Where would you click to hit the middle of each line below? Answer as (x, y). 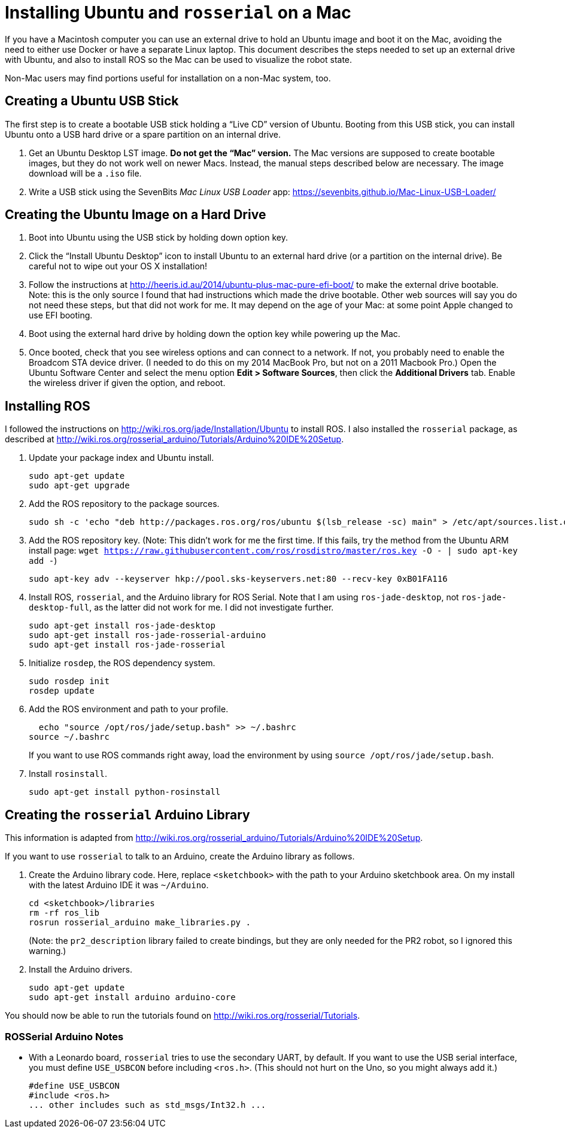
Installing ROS (48, 406)
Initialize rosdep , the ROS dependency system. (122, 663)
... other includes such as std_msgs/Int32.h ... (148, 1105)
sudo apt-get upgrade (79, 486)
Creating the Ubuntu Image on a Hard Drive (136, 215)
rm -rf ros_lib (64, 913)
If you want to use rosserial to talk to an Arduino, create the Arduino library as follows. (180, 856)
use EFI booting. (61, 315)
